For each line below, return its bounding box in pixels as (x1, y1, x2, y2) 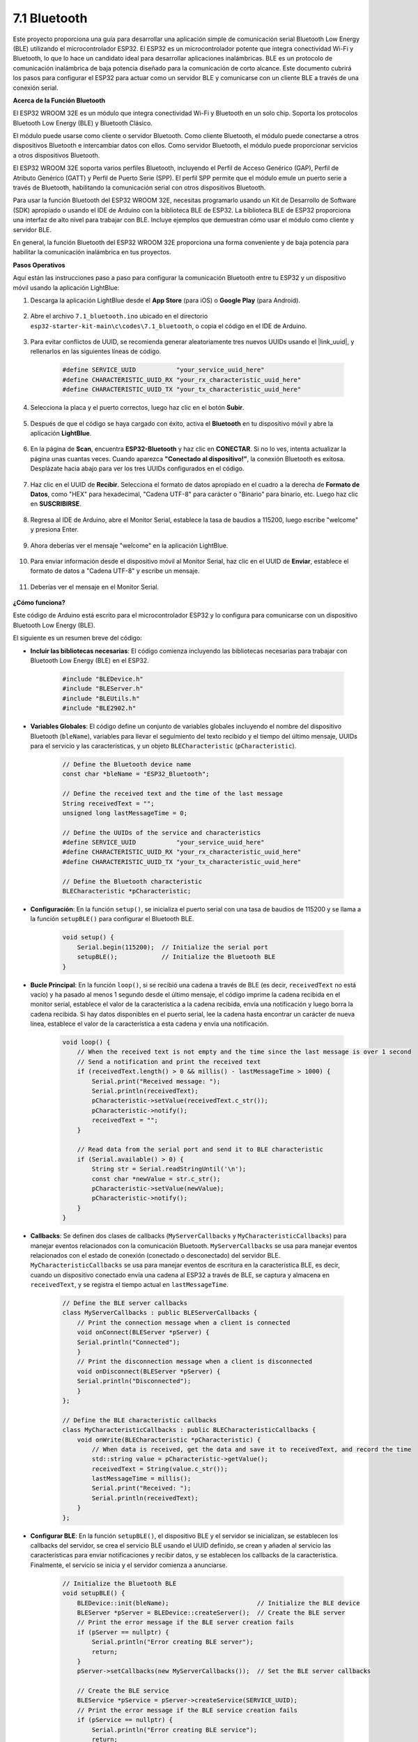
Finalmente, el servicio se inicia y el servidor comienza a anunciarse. (30, 1561, 228, 1569)
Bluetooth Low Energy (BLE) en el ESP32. (30, 656, 149, 665)
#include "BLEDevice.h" (62, 675, 144, 683)
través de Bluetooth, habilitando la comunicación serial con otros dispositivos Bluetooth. (13, 183, 266, 192)
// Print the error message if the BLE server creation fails (77, 1619, 294, 1626)
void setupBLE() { (62, 1589, 125, 1597)
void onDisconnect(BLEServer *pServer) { (77, 1367, 221, 1375)
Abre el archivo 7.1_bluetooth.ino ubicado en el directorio (30, 312, 208, 321)
